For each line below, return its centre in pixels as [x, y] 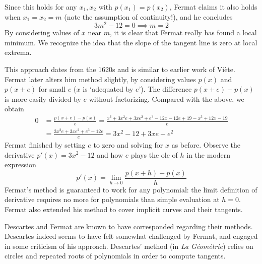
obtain [14, 109]
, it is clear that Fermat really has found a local [183, 32]
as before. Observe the [206, 144]
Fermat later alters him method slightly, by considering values [100, 79]
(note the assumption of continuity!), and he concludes [148, 16]
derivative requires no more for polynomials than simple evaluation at [112, 199]
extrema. [18, 52]
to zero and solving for [128, 144]
